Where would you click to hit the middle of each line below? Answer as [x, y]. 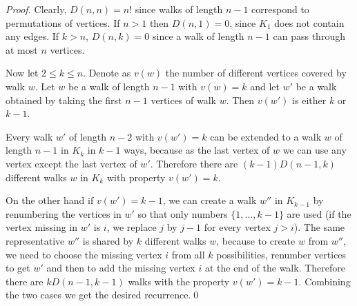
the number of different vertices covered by [256, 73]
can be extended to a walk [266, 136]
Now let [22, 73]
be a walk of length [109, 86]
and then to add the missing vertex [121, 268]
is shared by [108, 240]
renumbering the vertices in [64, 213]
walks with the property [179, 281]
